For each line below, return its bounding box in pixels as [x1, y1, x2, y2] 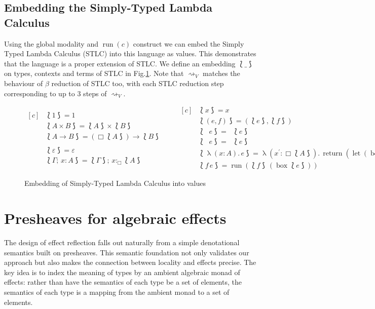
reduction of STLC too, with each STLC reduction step [51, 78, 224, 88]
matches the [203, 68, 240, 79]
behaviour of [4, 78, 43, 88]
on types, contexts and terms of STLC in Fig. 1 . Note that [4, 68, 184, 79]
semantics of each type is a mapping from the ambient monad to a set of [4, 287, 230, 297]
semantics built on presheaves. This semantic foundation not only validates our [4, 247, 249, 257]
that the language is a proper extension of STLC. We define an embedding [4, 58, 236, 68]
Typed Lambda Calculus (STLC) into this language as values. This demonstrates [4, 48, 256, 59]
